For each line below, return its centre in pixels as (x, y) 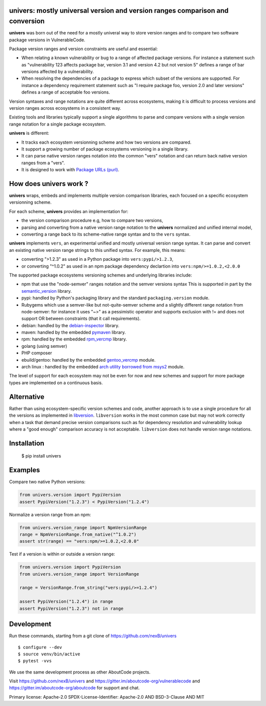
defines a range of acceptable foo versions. (66, 92)
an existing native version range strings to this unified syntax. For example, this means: (97, 250)
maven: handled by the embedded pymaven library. (74, 333)
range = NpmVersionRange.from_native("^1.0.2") (78, 534)
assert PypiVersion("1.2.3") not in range (71, 608)
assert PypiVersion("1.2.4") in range (66, 602)
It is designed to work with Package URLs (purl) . (70, 170)
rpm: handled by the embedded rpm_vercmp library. (74, 339)
